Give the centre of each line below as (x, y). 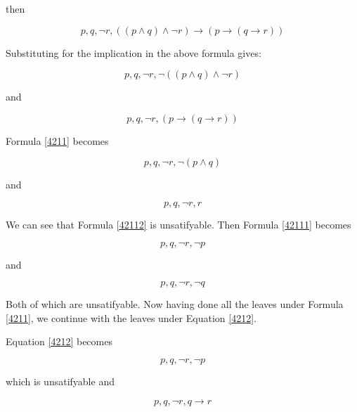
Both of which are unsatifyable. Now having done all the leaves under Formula (175, 304)
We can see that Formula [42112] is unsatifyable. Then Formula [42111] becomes (178, 224)
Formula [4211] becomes (57, 140)
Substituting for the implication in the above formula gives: (134, 52)
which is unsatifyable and (60, 381)
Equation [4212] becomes (59, 341)
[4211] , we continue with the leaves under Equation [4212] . (131, 317)
